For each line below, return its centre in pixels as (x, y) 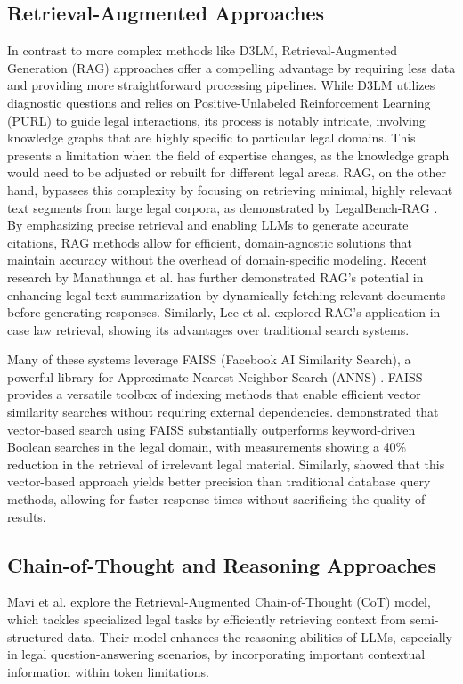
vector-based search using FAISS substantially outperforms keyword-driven (211, 429)
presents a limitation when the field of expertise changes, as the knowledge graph (228, 155)
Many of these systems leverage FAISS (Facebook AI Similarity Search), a (209, 359)
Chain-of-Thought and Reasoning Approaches (222, 564)
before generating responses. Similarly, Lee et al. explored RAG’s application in (224, 312)
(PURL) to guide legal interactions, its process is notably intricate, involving (216, 120)
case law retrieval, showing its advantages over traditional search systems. (208, 329)
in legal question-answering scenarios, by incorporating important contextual (216, 654)
